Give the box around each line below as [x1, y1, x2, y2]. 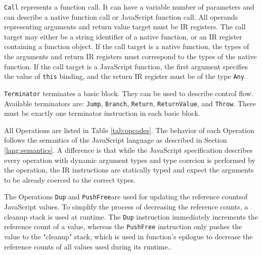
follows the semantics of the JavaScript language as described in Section [4, 135, 227, 145]
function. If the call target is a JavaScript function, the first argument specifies [4, 61, 248, 71]
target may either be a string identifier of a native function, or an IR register [4, 31, 242, 41]
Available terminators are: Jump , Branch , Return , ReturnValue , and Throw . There [4, 98, 256, 108]
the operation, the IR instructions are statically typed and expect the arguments [4, 164, 254, 175]
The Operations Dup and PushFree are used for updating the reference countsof [4, 191, 248, 202]
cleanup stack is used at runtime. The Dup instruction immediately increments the [4, 211, 258, 222]
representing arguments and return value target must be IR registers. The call [4, 21, 246, 32]
